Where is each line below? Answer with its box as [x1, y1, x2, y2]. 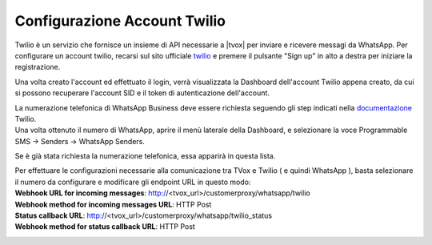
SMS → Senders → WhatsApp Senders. [14, 136, 146, 146]
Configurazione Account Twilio [14, 12, 226, 30]
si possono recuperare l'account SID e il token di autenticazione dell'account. [14, 88, 270, 98]
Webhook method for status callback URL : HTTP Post [14, 222, 195, 231]
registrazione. [14, 62, 61, 72]
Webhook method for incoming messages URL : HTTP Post [14, 199, 212, 209]
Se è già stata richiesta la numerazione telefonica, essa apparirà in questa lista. [14, 151, 276, 161]
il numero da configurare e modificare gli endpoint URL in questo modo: [14, 177, 251, 187]
